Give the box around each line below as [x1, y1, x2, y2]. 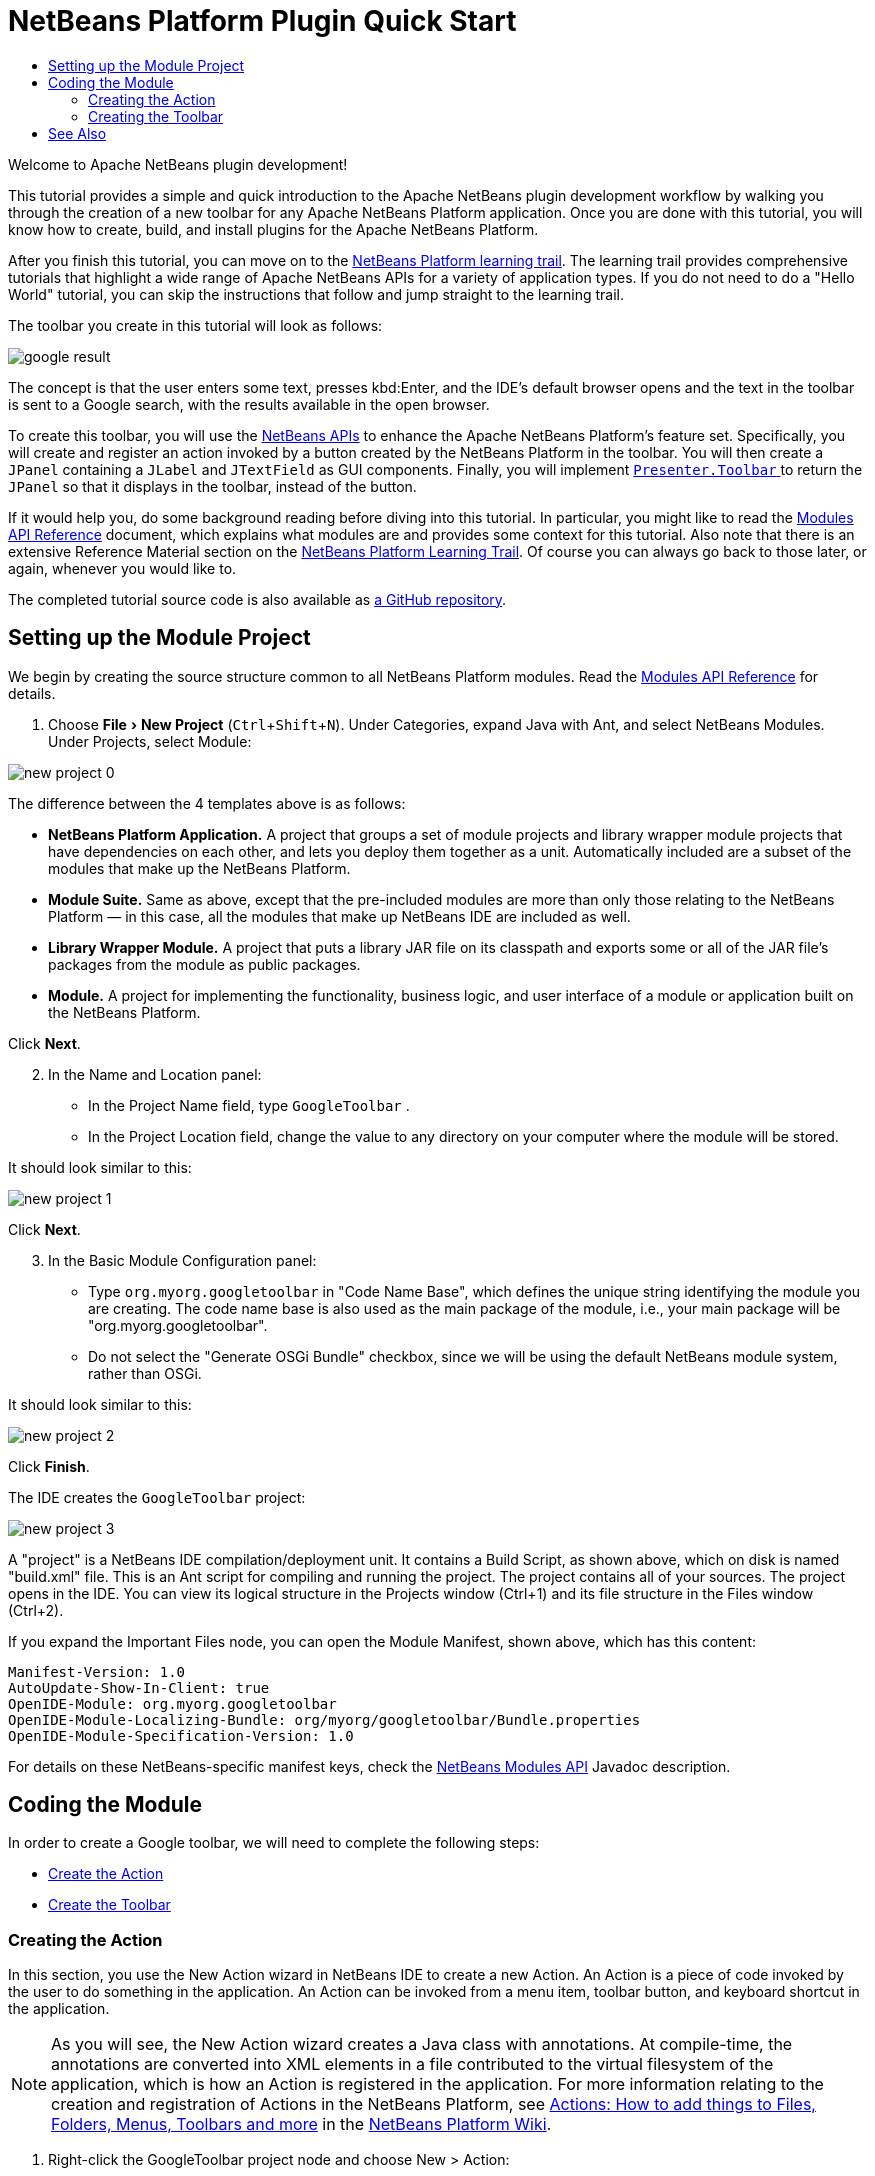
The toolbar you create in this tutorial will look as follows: [8, 316, 383, 334]
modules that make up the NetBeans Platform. [48, 859, 351, 877]
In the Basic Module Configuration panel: [48, 1251, 317, 1269]
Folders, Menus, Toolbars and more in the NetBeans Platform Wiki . [51, 2114, 552, 2135]
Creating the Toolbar [88, 107, 224, 125]
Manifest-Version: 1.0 [8, 1663, 186, 1680]
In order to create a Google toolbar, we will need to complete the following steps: [8, 1834, 540, 1852]
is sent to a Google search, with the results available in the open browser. [8, 395, 490, 413]
